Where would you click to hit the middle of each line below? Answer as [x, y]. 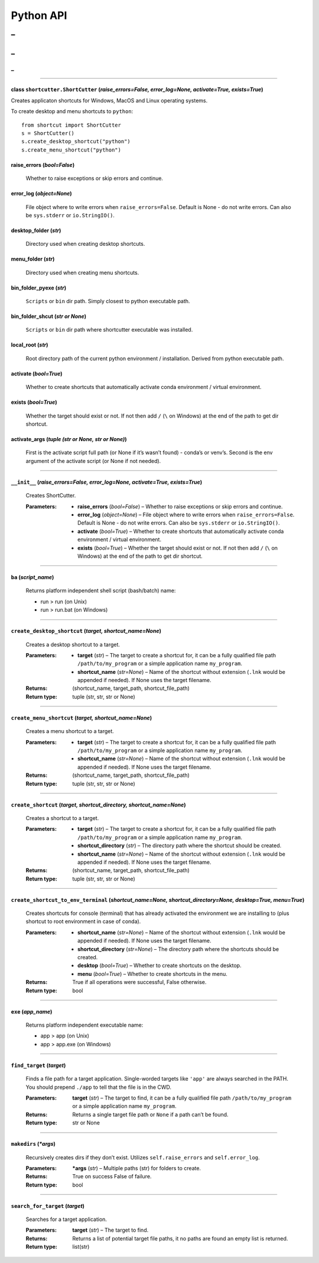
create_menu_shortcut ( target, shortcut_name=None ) [82, 718]
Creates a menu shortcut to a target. [70, 731]
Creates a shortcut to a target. [62, 818]
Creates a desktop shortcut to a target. [73, 644]
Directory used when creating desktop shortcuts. [85, 244]
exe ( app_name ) [32, 1011]
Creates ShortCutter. [51, 496]
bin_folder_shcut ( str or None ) [49, 316]
